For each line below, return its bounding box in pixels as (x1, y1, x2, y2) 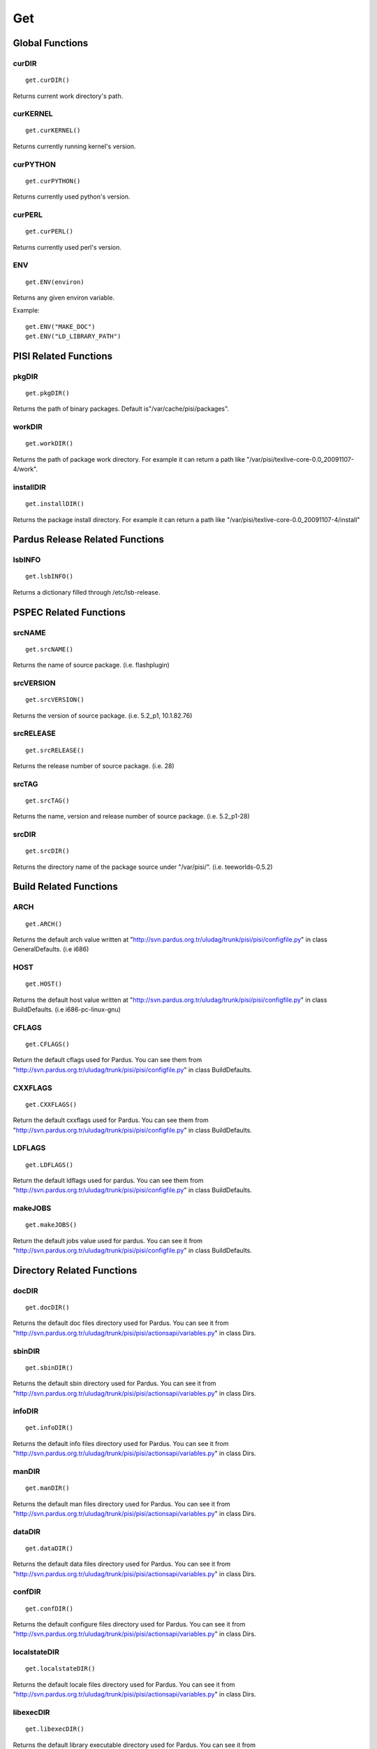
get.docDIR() (25, 1303, 70, 1311)
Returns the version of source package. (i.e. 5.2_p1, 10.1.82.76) (13, 711, 193, 720)
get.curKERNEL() (25, 127, 81, 134)
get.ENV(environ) (25, 278, 84, 286)
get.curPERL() (25, 227, 73, 236)
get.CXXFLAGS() (25, 1100, 77, 1108)
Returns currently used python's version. (13, 192, 131, 201)
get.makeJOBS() (25, 1221, 77, 1229)
